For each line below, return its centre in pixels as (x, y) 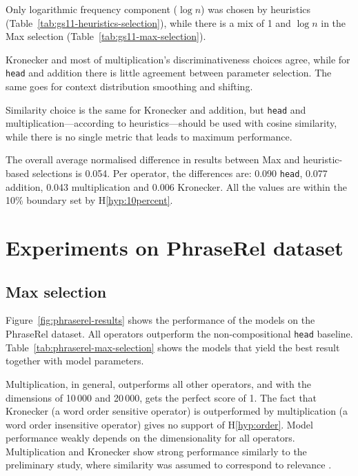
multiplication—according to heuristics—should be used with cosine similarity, (171, 123)
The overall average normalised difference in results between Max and (153, 159)
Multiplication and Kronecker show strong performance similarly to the (156, 451)
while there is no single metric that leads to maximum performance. (149, 136)
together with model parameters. (75, 361)
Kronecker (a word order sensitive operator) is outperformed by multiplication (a (177, 411)
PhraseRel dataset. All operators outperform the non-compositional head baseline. (179, 334)
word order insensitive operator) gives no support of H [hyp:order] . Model (159, 424)
